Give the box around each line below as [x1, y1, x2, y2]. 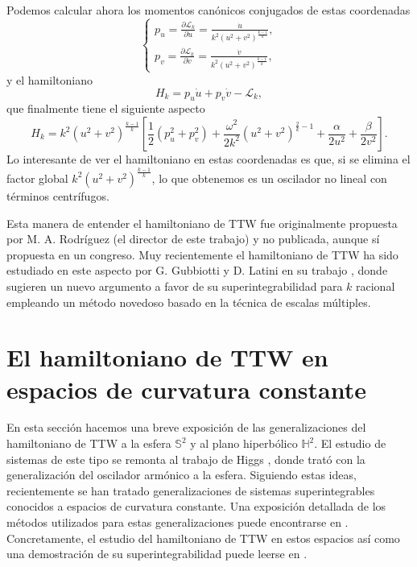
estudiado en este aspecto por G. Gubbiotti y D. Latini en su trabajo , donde [6, 262, 388, 279]
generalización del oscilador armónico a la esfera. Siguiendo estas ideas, [6, 466, 357, 483]
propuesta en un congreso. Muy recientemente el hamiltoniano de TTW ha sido [6, 246, 398, 263]
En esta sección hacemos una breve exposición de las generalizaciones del [6, 419, 366, 436]
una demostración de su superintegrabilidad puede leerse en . [6, 545, 308, 562]
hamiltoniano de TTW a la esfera [6, 435, 171, 452]
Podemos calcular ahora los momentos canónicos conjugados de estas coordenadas [6, 2, 411, 18]
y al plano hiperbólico [190, 435, 298, 452]
